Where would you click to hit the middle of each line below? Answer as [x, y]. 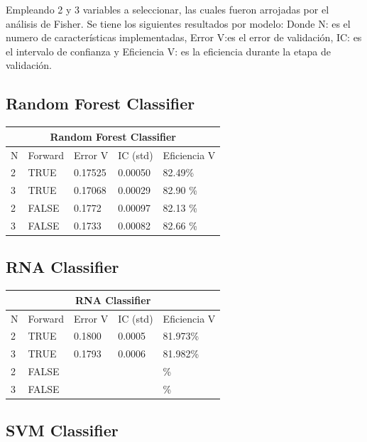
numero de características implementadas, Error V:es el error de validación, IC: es [184, 37]
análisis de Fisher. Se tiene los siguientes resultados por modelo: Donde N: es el [178, 23]
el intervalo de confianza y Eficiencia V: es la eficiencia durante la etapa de [169, 51]
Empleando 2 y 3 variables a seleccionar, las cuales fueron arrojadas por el [168, 9]
